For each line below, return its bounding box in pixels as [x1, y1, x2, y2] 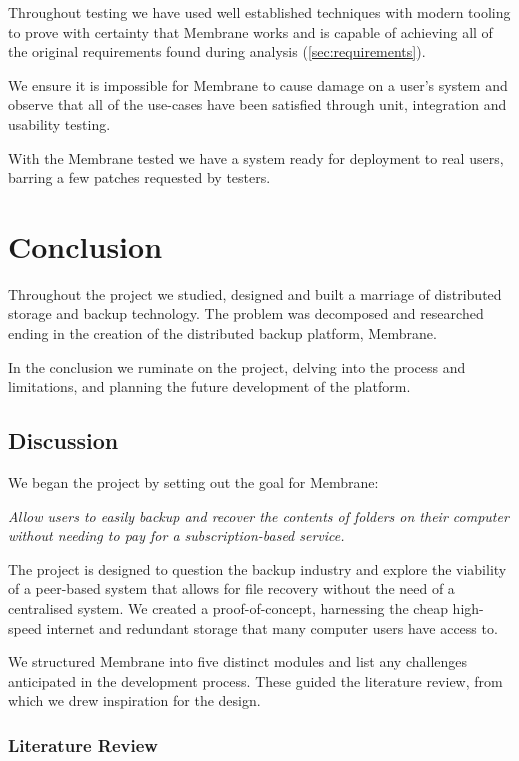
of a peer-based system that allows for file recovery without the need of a [8, 578, 455, 599]
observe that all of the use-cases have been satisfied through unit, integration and [8, 94, 507, 115]
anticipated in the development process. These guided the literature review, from [8, 670, 503, 691]
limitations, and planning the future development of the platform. [8, 376, 411, 397]
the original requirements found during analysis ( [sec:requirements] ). [8, 41, 426, 62]
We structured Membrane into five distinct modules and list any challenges [8, 651, 468, 672]
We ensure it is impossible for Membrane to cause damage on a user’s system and [8, 74, 508, 95]
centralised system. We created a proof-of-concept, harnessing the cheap [8, 598, 448, 619]
